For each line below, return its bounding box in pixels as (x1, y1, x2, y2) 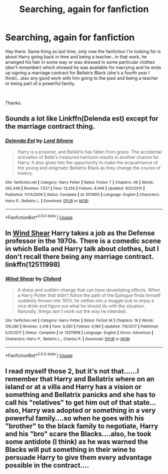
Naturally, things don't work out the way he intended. (17, 308, 127, 314)
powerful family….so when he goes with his (5, 414, 144, 423)
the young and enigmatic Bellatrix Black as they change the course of (17, 165, 161, 171)
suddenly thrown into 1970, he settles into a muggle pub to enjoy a (17, 297, 154, 303)
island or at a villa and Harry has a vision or (5, 383, 141, 391)
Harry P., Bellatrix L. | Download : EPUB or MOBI (5, 198, 89, 203)
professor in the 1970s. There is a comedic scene (5, 237, 161, 246)
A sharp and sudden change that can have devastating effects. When (17, 287, 160, 293)
